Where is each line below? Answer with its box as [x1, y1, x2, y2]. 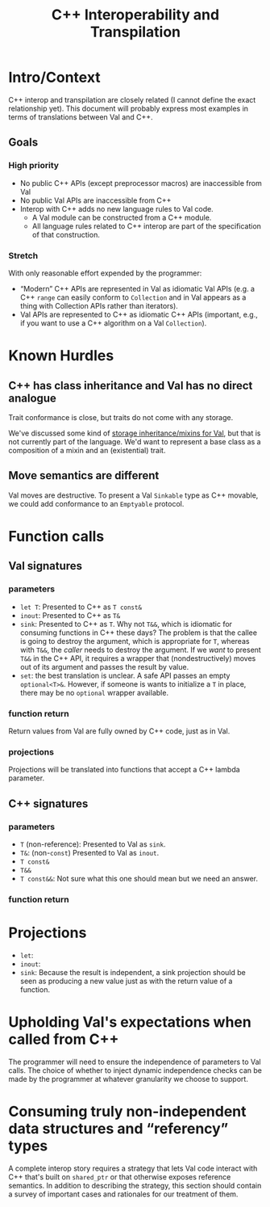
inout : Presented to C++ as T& [19, 610, 121, 620]
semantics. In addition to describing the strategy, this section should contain [8, 1180, 262, 1190]
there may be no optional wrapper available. [19, 688, 169, 697]
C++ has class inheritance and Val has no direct [8, 378, 253, 393]
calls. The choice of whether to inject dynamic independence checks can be [8, 1065, 262, 1075]
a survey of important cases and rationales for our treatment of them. [8, 1189, 239, 1199]
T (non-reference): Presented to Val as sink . [19, 839, 166, 849]
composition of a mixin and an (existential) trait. [8, 445, 166, 455]
